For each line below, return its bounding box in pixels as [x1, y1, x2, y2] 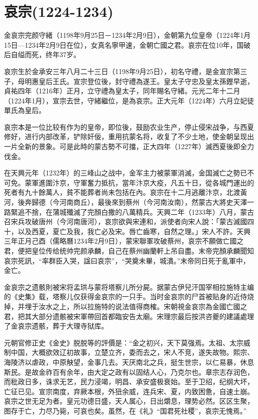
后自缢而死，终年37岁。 [4, 49, 80, 60]
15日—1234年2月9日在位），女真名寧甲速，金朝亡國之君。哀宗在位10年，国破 [4, 39, 251, 50]
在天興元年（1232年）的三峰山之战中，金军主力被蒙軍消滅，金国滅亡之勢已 [4, 168, 247, 178]
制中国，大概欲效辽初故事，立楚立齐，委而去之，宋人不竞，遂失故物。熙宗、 [4, 347, 254, 357]
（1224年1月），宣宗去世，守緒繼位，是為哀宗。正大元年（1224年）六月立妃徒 [4, 95, 254, 105]
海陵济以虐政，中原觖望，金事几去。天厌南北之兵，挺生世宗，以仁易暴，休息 [4, 356, 254, 367]
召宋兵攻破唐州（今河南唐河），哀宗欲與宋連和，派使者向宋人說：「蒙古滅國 [4, 216, 247, 227]
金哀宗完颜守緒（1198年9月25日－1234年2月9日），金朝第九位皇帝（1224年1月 [4, 30, 251, 40]
